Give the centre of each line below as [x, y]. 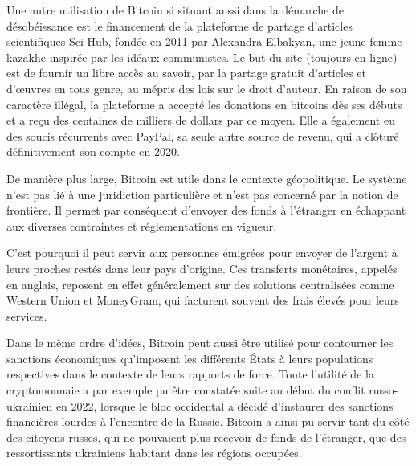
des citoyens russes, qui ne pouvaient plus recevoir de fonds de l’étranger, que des [206, 437]
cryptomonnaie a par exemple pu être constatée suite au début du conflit [186, 390]
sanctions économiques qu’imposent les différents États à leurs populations [190, 358]
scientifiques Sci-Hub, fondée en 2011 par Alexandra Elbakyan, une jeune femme [204, 41]
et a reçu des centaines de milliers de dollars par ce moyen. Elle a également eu [201, 120]
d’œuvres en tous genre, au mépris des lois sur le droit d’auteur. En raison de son [207, 88]
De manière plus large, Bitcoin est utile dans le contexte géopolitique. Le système [207, 178]
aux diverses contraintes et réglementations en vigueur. [142, 225]
